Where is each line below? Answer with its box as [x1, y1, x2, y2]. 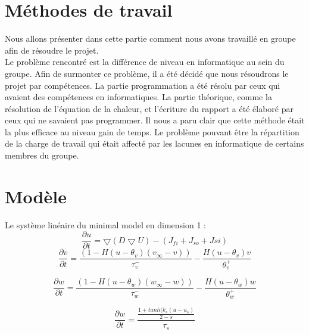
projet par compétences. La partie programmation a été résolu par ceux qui [5, 79, 280, 91]
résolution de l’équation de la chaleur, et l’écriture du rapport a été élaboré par [5, 102, 294, 114]
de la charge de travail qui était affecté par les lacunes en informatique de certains [5, 137, 304, 150]
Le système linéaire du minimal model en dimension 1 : [5, 218, 206, 231]
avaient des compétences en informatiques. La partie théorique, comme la [5, 91, 272, 103]
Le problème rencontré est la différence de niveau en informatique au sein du [5, 55, 285, 68]
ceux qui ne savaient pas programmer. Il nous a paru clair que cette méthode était [5, 114, 305, 126]
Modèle [5, 184, 67, 208]
